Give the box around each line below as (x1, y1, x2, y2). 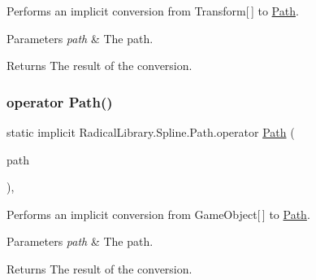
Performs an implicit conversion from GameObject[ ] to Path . (6, 205, 310, 222)
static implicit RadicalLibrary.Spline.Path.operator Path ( (6, 124, 295, 140)
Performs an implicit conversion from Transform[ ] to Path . (6, 2, 299, 19)
